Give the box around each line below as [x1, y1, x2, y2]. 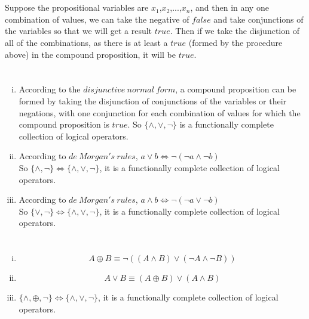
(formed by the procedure [188, 36, 283, 48]
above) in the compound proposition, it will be [5, 48, 176, 60]
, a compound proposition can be [175, 83, 296, 95]
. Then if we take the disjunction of [170, 24, 299, 37]
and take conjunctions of [213, 13, 304, 25]
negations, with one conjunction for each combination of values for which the [19, 106, 301, 119]
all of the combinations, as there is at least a [5, 36, 168, 48]
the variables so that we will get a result [5, 24, 152, 37]
